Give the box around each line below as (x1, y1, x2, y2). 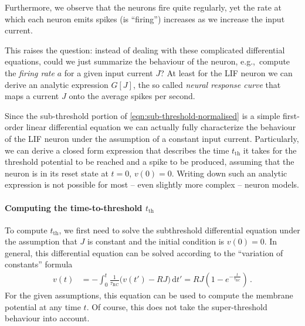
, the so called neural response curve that (133, 78, 281, 90)
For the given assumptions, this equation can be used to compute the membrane (5, 289, 293, 301)
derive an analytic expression (5, 78, 109, 90)
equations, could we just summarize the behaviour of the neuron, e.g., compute (5, 55, 290, 67)
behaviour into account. (5, 312, 90, 324)
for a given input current (64, 66, 153, 79)
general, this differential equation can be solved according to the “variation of (5, 246, 283, 259)
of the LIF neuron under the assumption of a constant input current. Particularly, (5, 132, 299, 144)
